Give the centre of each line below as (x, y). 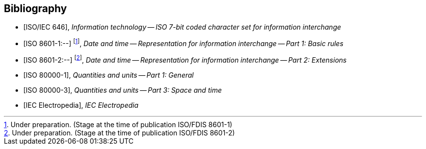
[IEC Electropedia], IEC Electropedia (81, 105)
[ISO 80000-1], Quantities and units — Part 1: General (109, 75)
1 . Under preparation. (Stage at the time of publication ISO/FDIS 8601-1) (118, 124)
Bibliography (35, 8)
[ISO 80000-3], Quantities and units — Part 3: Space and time (123, 90)
